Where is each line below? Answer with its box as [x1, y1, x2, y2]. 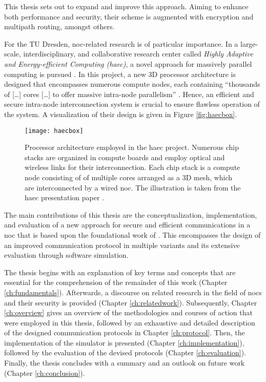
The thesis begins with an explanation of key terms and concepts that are [4, 266, 236, 277]
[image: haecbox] [25, 127, 84, 135]
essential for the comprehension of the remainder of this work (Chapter [4, 277, 228, 288]
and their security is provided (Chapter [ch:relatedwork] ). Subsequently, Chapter [4, 297, 257, 308]
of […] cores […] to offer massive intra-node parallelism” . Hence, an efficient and [4, 88, 254, 99]
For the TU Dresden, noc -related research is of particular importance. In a [4, 38, 238, 49]
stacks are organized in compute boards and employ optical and [25, 151, 225, 162]
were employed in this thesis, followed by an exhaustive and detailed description [4, 317, 255, 328]
